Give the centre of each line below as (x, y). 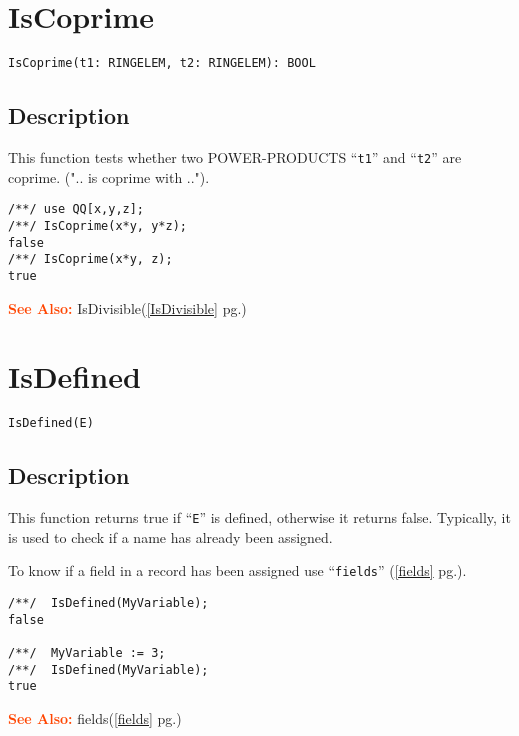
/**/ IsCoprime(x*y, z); (90, 259)
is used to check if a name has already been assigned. (170, 536)
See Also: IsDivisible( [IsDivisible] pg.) (127, 307)
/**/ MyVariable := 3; (87, 652)
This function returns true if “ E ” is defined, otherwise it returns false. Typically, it (259, 517)
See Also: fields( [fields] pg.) (95, 717)
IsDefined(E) (51, 423)
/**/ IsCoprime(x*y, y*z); (97, 225)
